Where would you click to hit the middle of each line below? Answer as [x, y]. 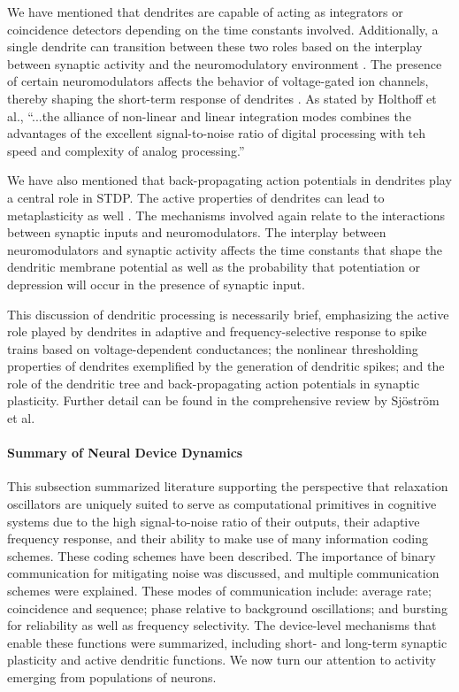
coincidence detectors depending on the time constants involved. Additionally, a [223, 29]
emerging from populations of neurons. [112, 677]
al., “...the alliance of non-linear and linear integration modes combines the [209, 115]
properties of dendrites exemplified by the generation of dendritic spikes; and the [226, 366]
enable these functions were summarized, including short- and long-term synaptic [227, 642]
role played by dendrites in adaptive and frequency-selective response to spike [217, 331]
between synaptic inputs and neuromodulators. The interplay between [197, 232]
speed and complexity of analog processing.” [126, 150]
